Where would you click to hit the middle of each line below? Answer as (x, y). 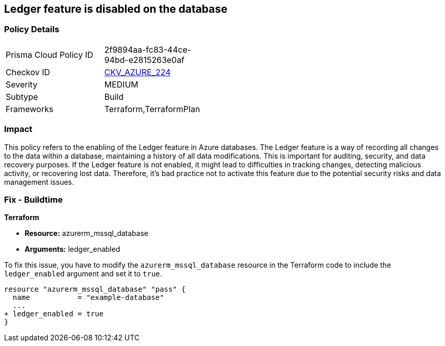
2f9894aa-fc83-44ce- (148, 49)
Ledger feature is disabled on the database (116, 9)
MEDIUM (121, 84)
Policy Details (32, 29)
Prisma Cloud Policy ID (49, 55)
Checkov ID (28, 72)
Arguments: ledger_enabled (73, 249)
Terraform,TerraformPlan (152, 109)
